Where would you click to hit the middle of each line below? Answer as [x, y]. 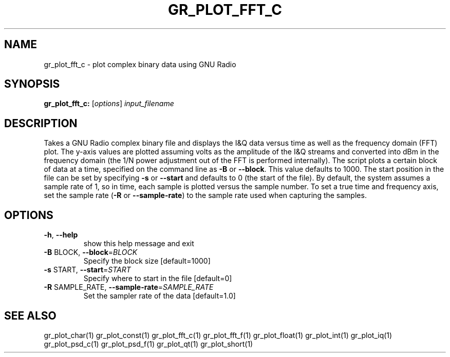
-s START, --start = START [87, 270]
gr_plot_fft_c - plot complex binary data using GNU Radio [140, 64]
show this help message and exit [139, 244]
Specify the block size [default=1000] [147, 261]
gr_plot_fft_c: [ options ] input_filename [109, 104]
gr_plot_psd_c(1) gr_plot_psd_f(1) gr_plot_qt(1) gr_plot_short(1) [148, 344]
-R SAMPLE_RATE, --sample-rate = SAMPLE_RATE [129, 287]
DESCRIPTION [41, 123]
